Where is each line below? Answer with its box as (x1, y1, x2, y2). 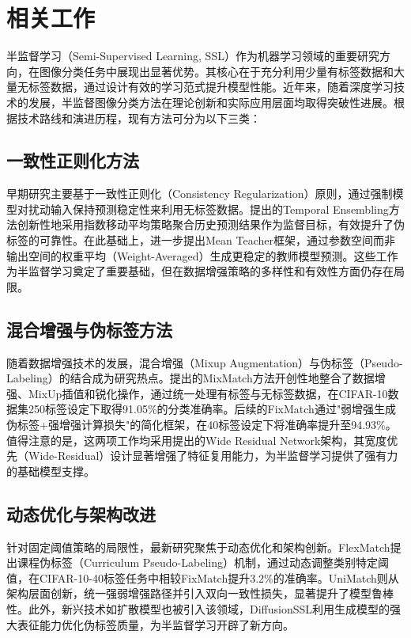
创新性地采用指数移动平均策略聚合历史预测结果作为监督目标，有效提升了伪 (17, 216, 405, 233)
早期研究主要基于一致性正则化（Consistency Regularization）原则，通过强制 (6, 185, 393, 202)
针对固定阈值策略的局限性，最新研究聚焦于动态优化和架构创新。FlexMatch (6, 538, 390, 555)
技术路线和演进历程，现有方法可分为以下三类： (17, 109, 261, 126)
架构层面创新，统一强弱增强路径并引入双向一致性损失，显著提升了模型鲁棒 (6, 585, 394, 602)
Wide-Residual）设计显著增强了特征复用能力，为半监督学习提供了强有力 (28, 447, 398, 464)
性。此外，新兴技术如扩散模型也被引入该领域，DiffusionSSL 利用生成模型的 (6, 600, 390, 617)
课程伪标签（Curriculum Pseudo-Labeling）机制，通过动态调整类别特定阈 (17, 554, 389, 571)
